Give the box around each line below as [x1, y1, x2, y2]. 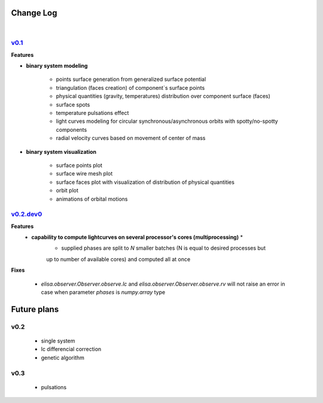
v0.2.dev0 [11, 210, 42, 219]
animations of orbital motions [56, 195, 128, 202]
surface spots [56, 101, 90, 108]
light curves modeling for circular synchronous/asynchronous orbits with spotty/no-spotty [56, 117, 278, 125]
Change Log [11, 8, 57, 18]
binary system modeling [26, 62, 88, 69]
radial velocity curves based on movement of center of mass [56, 135, 206, 142]
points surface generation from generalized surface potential [56, 75, 206, 83]
